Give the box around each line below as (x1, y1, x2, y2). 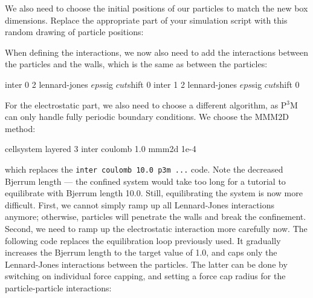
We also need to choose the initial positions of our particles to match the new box (5, 2, 308, 14)
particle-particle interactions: (5, 281, 112, 294)
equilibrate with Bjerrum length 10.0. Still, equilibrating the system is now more (5, 187, 303, 199)
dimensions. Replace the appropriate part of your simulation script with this (5, 13, 288, 26)
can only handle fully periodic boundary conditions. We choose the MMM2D (5, 110, 289, 123)
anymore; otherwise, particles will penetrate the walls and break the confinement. (5, 210, 306, 223)
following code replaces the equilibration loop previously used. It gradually (5, 234, 281, 247)
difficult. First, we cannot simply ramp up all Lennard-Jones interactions (5, 198, 274, 211)
